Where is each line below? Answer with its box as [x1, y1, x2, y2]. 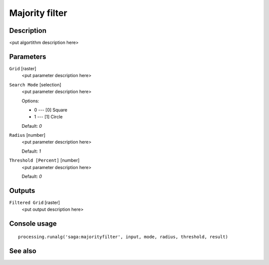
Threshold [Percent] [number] [9, 157, 80, 164]
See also [9, 247, 37, 255]
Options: [21, 97, 39, 104]
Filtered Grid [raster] [9, 199, 60, 205]
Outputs [9, 186, 35, 195]
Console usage [9, 219, 57, 228]
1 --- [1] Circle [34, 114, 63, 120]
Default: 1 [21, 148, 41, 154]
